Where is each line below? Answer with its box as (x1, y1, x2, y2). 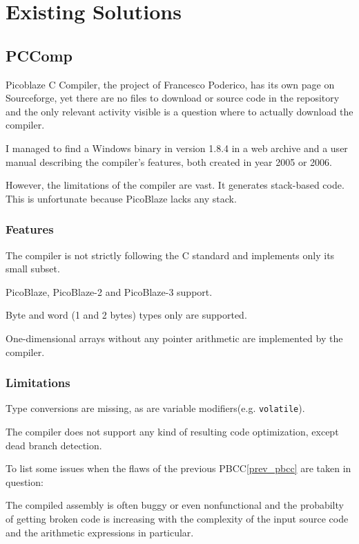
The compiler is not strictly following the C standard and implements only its (6, 247, 335, 262)
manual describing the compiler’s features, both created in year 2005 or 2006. (6, 154, 332, 169)
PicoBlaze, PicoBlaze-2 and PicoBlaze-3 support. (6, 284, 213, 299)
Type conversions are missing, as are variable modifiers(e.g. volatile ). (6, 401, 305, 415)
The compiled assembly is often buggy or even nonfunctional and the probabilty (6, 498, 344, 512)
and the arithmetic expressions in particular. (6, 525, 194, 539)
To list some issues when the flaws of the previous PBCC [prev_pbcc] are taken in (6, 461, 351, 476)
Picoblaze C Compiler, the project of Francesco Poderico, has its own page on (6, 77, 335, 91)
